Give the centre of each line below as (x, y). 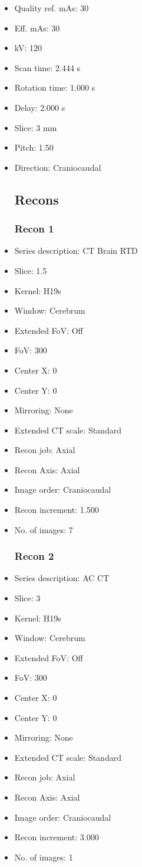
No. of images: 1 (44, 857)
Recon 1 (34, 229)
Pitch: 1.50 (34, 147)
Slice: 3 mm (36, 127)
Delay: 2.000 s (40, 107)
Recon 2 (34, 556)
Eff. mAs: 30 (37, 28)
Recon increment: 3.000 (57, 837)
